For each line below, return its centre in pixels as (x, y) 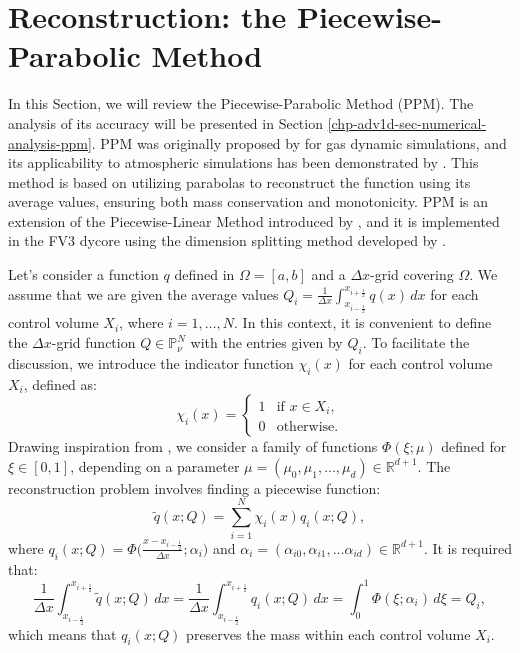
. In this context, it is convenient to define (363, 322)
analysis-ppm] (50, 142)
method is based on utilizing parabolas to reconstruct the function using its (239, 181)
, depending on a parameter (155, 465)
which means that (62, 633)
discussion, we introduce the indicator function (151, 362)
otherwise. (307, 426)
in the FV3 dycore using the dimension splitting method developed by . (227, 240)
